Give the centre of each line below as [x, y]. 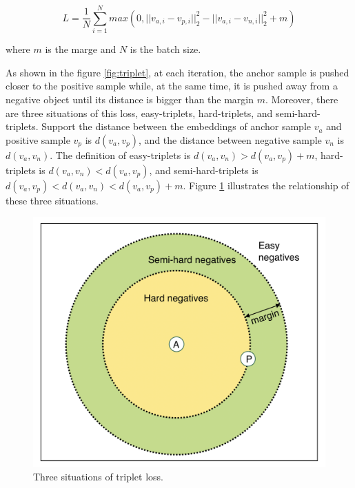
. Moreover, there [302, 99]
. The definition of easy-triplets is [120, 155]
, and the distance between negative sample [230, 139]
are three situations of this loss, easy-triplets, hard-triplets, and [139, 113]
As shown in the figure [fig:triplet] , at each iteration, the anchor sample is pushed [177, 72]
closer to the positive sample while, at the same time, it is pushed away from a [172, 86]
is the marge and [81, 49]
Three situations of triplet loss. [98, 477]
